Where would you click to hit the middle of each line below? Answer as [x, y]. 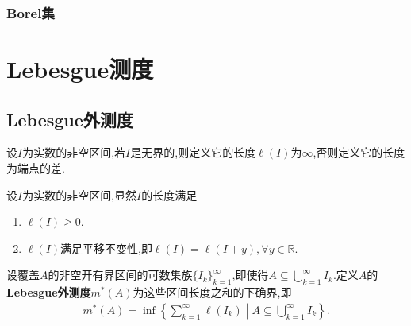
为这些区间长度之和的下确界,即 [212, 292]
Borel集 [31, 12]
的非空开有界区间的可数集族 [120, 275]
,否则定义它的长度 [359, 152]
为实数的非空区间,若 [74, 152]
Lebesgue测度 [80, 69]
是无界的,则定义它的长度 [193, 152]
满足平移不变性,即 [106, 248]
